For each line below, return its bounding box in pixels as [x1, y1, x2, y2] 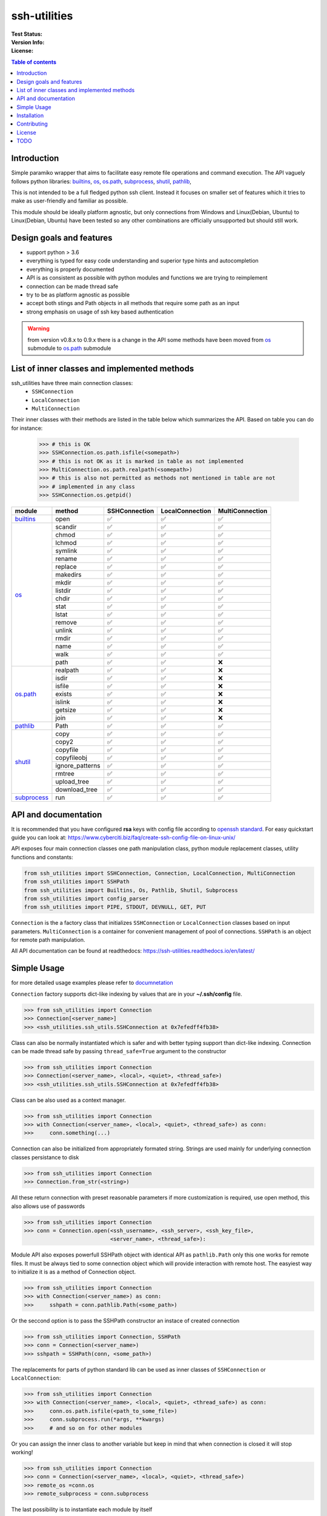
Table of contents [11, 58, 57, 65]
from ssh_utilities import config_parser [24, 895, 149, 902]
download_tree [55, 785, 98, 794]
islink [55, 698, 70, 706]
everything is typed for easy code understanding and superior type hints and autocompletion [26, 257, 259, 264]
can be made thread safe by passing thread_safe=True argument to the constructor [11, 1047, 226, 1055]
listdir [55, 586, 71, 595]
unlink [55, 626, 73, 635]
